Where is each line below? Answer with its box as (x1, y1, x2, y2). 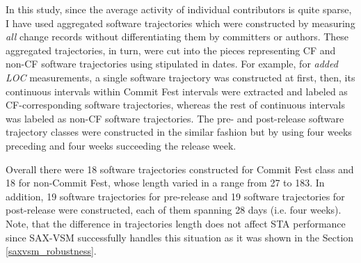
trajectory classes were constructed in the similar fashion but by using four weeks (6, 125, 352, 139)
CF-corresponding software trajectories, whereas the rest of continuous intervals (6, 97, 345, 112)
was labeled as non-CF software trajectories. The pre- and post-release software (6, 111, 344, 125)
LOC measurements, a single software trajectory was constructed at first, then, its (6, 70, 355, 84)
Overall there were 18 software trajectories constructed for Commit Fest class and (6, 161, 354, 176)
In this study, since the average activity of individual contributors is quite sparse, (6, 2, 352, 16)
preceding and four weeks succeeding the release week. (6, 138, 236, 152)
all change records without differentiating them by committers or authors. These (6, 29, 349, 44)
